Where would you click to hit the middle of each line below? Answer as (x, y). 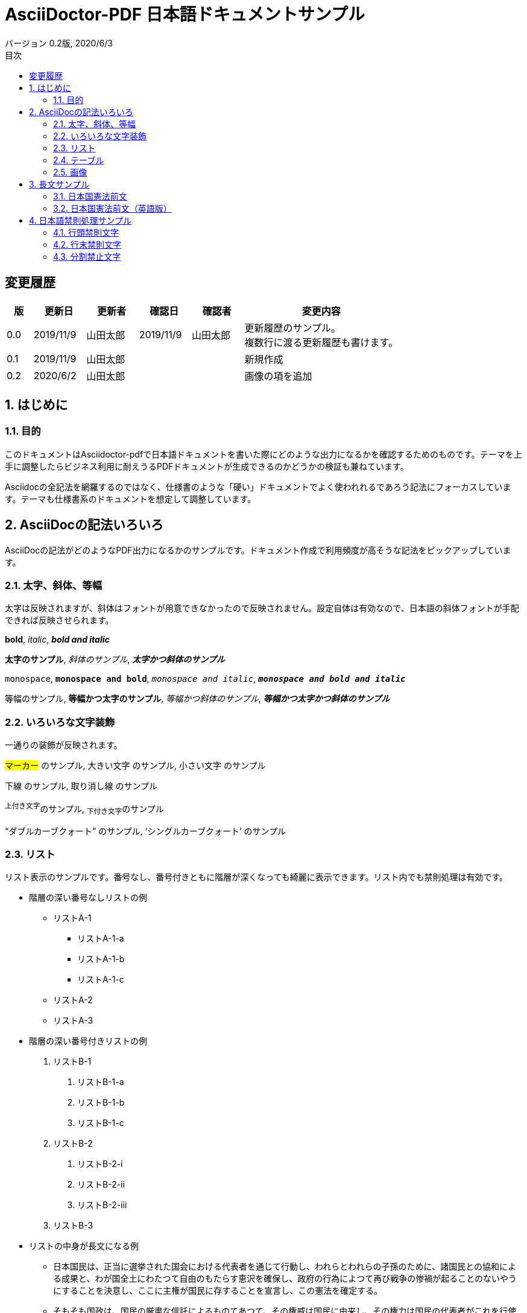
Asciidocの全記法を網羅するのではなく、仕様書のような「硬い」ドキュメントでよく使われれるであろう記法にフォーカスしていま (258, 486)
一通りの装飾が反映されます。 (64, 745)
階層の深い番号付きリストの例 (88, 1041)
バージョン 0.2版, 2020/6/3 (59, 43)
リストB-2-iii (102, 1205)
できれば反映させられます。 (59, 620)
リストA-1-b (101, 959)
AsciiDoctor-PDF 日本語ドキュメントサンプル (185, 14)
